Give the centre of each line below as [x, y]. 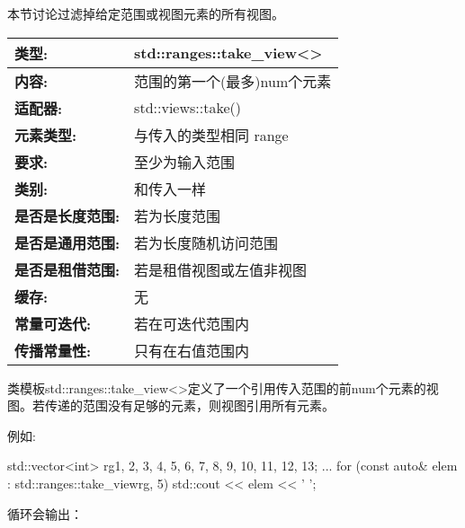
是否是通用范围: [67, 242]
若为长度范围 [178, 216]
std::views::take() [188, 108]
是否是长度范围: [67, 216]
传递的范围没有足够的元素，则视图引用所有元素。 [189, 405]
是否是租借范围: [67, 269]
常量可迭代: [53, 323]
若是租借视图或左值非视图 [221, 269]
